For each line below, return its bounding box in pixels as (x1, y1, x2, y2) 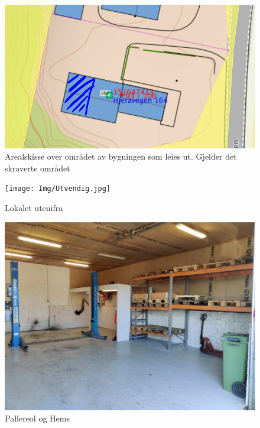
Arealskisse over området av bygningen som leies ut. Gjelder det (5, 150, 237, 163)
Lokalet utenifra (5, 201, 63, 213)
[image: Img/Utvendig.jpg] (5, 184, 110, 193)
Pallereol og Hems (5, 412, 70, 424)
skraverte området (5, 161, 70, 174)
